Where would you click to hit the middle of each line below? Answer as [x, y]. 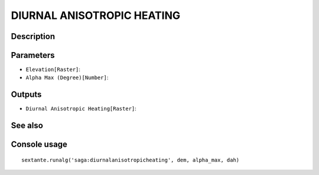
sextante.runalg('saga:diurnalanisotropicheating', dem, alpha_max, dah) [131, 160]
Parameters [33, 55]
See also [27, 126]
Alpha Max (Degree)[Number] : [67, 77]
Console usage [39, 145]
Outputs [26, 95]
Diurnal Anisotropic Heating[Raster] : [81, 109]
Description [33, 36]
